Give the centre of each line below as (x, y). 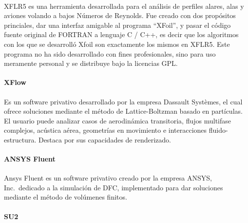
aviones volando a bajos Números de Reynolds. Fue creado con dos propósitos (120, 15)
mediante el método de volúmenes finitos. (66, 197)
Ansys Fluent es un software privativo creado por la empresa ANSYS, (108, 178)
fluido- (218, 130)
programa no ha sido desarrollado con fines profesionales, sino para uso (110, 53)
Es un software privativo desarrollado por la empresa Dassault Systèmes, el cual (123, 101)
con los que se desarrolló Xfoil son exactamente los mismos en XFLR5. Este (117, 44)
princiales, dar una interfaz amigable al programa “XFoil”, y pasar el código (117, 25)
